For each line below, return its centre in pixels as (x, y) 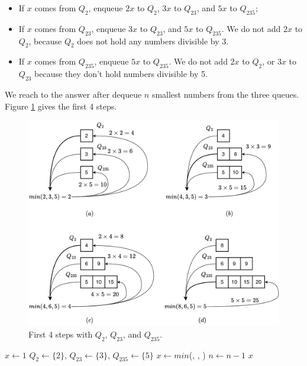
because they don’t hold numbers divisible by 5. (121, 74)
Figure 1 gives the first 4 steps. (61, 106)
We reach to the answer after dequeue (73, 94)
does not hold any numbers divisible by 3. (153, 41)
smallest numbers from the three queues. (225, 94)
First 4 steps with (61, 334)
